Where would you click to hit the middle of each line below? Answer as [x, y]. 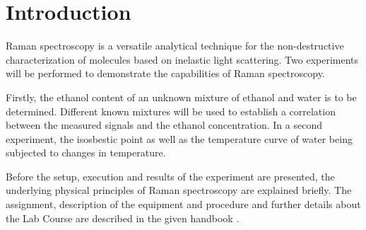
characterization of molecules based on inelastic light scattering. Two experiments [182, 59]
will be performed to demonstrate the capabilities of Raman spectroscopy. [165, 73]
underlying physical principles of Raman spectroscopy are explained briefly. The [179, 190]
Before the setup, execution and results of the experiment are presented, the [170, 176]
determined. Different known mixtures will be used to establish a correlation [171, 111]
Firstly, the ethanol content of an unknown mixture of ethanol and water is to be [181, 97]
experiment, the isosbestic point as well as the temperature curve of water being [179, 138]
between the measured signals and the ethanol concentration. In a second [164, 125]
